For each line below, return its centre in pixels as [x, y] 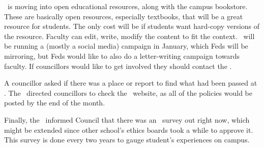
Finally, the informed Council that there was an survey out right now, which [127, 119]
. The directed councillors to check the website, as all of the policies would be [128, 92]
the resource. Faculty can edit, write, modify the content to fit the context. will [129, 36]
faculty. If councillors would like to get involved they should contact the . [118, 66]
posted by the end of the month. [55, 103]
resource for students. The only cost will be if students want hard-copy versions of [132, 26]
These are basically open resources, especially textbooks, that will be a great [124, 16]
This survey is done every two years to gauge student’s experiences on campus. [127, 140]
